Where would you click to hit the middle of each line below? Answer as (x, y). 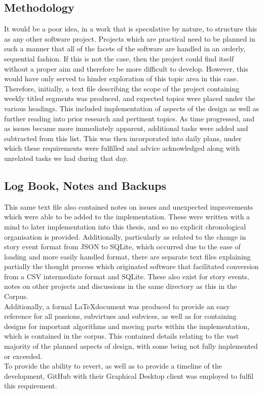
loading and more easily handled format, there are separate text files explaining (127, 256)
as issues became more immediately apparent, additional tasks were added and (126, 128)
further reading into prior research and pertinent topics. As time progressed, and (129, 118)
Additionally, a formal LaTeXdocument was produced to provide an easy (117, 306)
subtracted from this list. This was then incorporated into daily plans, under (123, 138)
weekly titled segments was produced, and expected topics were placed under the (130, 98)
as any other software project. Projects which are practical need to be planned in (130, 38)
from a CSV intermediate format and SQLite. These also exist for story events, (127, 276)
